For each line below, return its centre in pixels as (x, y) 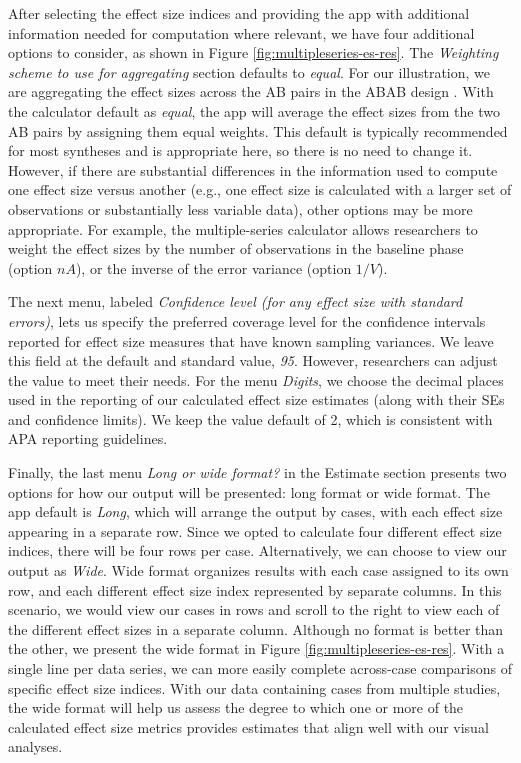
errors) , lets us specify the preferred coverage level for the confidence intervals (247, 320)
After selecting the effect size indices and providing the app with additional (239, 13)
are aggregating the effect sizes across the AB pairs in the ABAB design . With (251, 91)
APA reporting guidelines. (88, 438)
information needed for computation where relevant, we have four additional (241, 32)
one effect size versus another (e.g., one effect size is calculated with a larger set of (260, 189)
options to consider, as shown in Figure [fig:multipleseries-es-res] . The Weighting (253, 52)
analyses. (35, 746)
